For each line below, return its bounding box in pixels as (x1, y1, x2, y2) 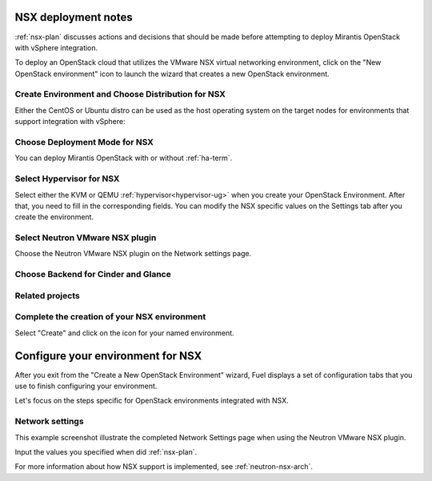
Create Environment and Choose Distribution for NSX (14, 89, 226, 100)
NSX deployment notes (14, 10, 133, 24)
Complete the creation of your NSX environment (14, 311, 206, 323)
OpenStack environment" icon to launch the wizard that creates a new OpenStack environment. (14, 69, 330, 78)
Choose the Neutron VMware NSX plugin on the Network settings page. (14, 249, 252, 259)
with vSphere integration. (14, 42, 98, 52)
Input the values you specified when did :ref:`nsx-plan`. (14, 447, 198, 456)
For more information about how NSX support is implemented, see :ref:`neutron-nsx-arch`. (14, 462, 314, 471)
